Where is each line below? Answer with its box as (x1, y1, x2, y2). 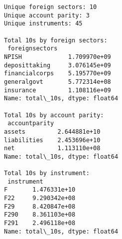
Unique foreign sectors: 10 (4, 3, 97, 10)
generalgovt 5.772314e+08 (4, 78, 111, 85)
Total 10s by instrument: (4, 170, 90, 177)
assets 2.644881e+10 (4, 128, 101, 135)
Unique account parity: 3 (4, 11, 90, 19)
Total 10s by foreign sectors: (4, 36, 108, 44)
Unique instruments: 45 (4, 20, 83, 27)
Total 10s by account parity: (4, 111, 104, 119)
